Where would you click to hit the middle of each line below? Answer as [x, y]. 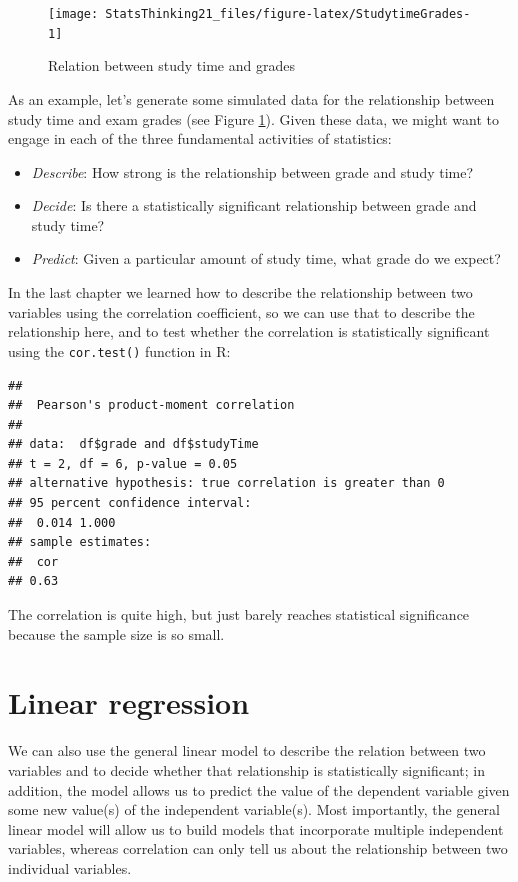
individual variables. [70, 867]
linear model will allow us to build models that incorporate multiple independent [256, 828]
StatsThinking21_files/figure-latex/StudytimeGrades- [288, 14]
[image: [73, 14]
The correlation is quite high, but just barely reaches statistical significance [239, 614]
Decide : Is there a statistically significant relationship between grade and [254, 205]
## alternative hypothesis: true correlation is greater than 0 [226, 483]
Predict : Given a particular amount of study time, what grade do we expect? [266, 258]
